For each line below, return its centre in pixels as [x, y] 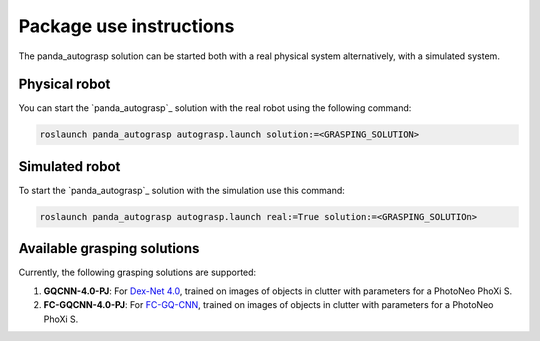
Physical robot [64, 84]
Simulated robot [69, 166]
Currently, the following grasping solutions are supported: [137, 272]
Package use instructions [126, 26]
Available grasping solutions [109, 248]
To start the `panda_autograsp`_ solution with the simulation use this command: [181, 190]
